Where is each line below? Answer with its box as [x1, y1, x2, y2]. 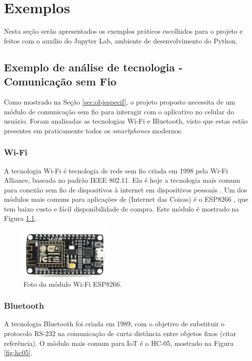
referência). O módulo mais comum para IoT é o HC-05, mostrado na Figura [4, 338, 234, 348]
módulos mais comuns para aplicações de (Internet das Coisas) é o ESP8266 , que [4, 194, 249, 204]
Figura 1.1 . [4, 213, 37, 223]
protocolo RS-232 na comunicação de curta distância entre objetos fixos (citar [4, 328, 236, 338]
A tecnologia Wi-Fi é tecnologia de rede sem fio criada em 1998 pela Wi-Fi [4, 165, 228, 175]
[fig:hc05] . [4, 347, 33, 358]
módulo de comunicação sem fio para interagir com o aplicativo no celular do [4, 106, 234, 116]
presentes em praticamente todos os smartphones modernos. [4, 125, 183, 135]
